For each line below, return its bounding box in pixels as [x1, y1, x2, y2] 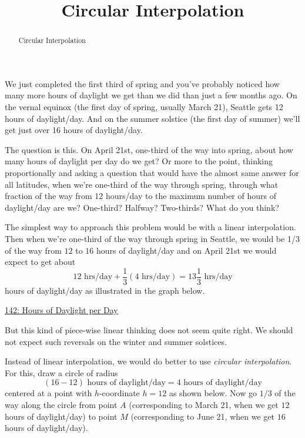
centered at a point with [5, 387, 92, 399]
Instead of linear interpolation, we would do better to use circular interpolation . [5, 355, 292, 367]
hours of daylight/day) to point [5, 410, 118, 422]
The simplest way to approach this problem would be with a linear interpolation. [5, 221, 296, 233]
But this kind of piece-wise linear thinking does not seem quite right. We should [5, 323, 293, 336]
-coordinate [99, 387, 140, 399]
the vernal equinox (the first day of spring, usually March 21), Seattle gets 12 [5, 101, 283, 113]
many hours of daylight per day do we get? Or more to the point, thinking [5, 155, 273, 167]
